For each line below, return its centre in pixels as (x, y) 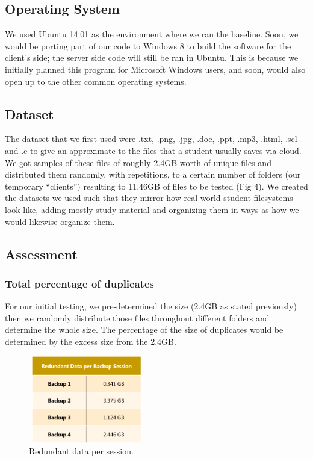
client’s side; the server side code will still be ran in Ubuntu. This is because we (152, 57)
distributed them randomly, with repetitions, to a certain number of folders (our (153, 174)
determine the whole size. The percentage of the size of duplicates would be (144, 330)
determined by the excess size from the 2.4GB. (91, 341)
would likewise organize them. (60, 221)
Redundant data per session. (81, 451)
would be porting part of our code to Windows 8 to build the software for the (148, 45)
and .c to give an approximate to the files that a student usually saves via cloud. (153, 150)
